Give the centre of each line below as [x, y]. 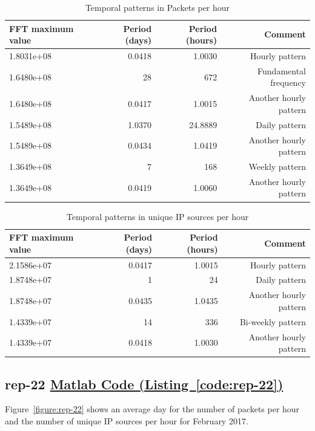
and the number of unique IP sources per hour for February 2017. [127, 421]
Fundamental [282, 70]
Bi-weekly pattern [273, 321]
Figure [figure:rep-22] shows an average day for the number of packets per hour [152, 409]
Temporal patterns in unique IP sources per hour [157, 216]
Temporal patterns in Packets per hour [157, 7]
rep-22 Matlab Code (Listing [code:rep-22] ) [144, 384]
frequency [288, 83]
